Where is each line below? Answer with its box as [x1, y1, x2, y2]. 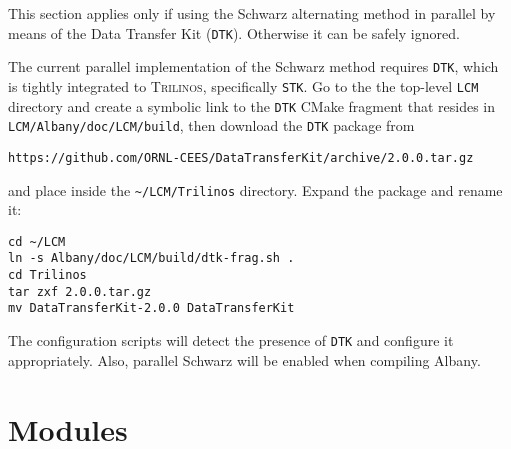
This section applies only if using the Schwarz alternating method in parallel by [8, 3, 496, 23]
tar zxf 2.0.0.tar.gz [8, 284, 152, 299]
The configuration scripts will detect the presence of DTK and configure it [8, 330, 454, 351]
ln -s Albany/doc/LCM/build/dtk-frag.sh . [8, 251, 295, 266]
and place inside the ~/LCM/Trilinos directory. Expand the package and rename [8, 179, 503, 200]
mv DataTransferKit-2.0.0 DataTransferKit [8, 301, 295, 316]
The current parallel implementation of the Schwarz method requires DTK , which [8, 56, 499, 77]
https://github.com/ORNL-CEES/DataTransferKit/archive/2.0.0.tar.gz [8, 150, 474, 165]
